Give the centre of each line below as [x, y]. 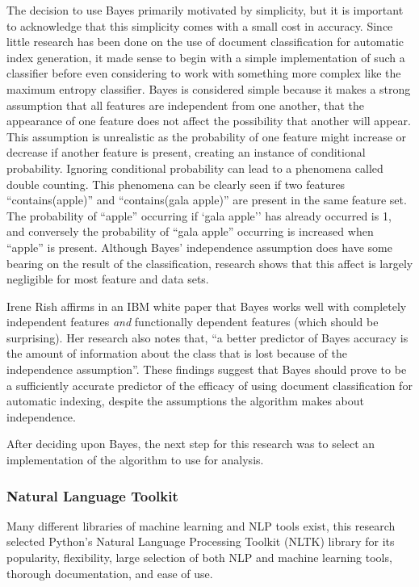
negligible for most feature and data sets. [108, 279]
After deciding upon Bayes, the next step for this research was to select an [191, 444]
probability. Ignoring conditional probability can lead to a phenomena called [195, 168]
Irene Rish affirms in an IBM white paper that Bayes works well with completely [207, 306]
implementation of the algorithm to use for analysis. [135, 460]
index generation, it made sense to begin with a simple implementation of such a [206, 57]
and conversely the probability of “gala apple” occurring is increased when [190, 231]
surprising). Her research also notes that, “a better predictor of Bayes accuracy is [207, 337]
